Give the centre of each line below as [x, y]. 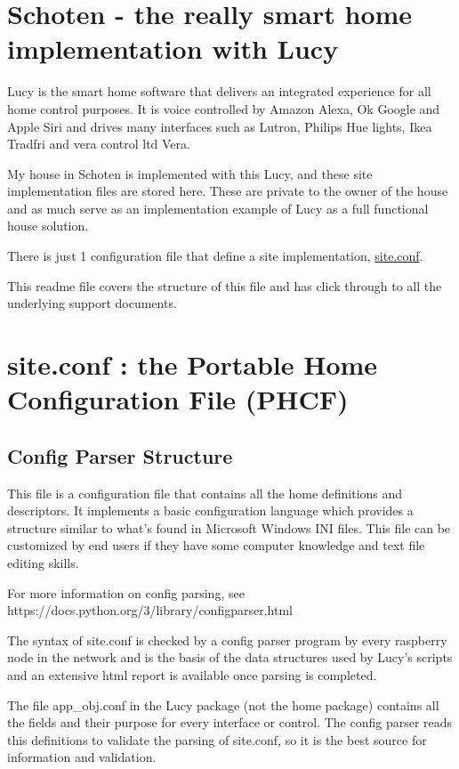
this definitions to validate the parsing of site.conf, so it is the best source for [217, 739]
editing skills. [43, 562]
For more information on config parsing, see [126, 592]
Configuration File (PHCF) [178, 399]
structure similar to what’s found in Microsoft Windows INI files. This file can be [229, 527]
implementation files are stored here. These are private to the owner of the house [228, 191]
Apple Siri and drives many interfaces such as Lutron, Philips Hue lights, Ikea [220, 126]
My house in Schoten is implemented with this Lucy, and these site [190, 173]
